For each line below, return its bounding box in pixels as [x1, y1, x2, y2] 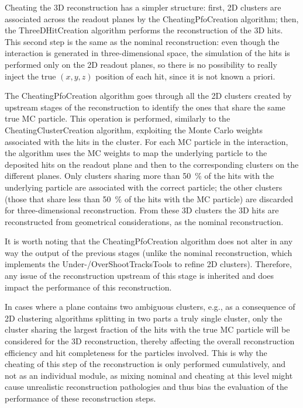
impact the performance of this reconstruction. [5, 281, 172, 293]
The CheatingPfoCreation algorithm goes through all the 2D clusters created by [5, 89, 292, 102]
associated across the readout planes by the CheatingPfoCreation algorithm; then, [5, 12, 299, 25]
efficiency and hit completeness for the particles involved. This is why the [5, 346, 267, 358]
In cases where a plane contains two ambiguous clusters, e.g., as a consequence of [5, 300, 295, 313]
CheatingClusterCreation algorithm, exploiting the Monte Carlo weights [5, 123, 263, 136]
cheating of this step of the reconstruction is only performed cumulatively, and [5, 358, 285, 370]
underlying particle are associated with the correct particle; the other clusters [5, 181, 283, 193]
